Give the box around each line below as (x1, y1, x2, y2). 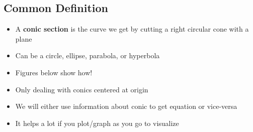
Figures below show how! (15, 67, 93, 77)
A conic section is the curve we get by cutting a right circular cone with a (15, 24, 249, 34)
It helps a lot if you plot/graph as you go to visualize (15, 117, 179, 128)
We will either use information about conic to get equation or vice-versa (15, 101, 237, 111)
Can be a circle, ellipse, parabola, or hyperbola (15, 50, 160, 61)
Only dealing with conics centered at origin (15, 84, 148, 94)
